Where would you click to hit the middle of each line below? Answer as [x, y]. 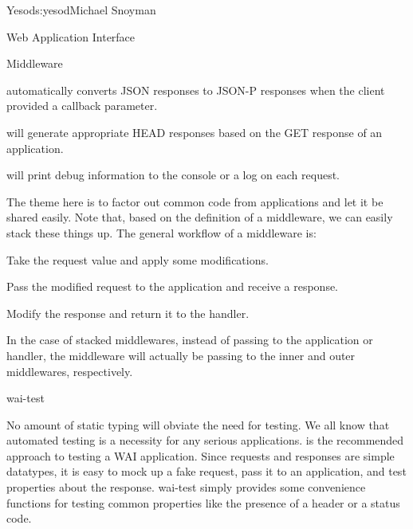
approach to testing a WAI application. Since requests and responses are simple [201, 455]
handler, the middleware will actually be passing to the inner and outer [181, 355]
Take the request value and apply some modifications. [138, 259]
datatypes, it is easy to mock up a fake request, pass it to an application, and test [206, 471]
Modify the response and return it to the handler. [128, 313]
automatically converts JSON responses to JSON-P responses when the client [196, 90]
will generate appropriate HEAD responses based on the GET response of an [195, 132]
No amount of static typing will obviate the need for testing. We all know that [198, 424]
